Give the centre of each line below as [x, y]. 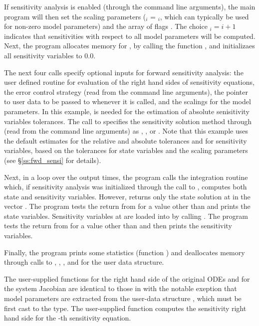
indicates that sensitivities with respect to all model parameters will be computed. [130, 36]
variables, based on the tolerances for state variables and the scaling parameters [126, 150]
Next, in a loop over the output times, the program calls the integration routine [126, 177]
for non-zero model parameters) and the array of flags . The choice [106, 26]
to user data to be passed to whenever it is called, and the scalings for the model [128, 101]
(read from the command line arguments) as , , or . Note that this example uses [126, 131]
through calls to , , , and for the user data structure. [84, 262]
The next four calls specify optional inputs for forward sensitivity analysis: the [124, 72]
